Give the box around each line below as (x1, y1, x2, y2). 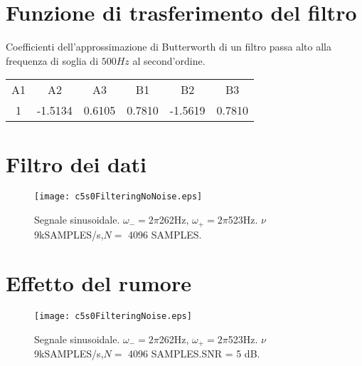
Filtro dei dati (6, 149, 147, 178)
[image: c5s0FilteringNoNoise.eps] (34, 192, 203, 202)
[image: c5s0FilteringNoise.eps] (34, 311, 192, 322)
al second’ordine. (132, 53, 206, 68)
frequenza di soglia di (6, 53, 99, 68)
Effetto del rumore (6, 268, 191, 298)
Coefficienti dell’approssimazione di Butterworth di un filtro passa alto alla (6, 39, 332, 54)
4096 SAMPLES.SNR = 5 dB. (128, 346, 260, 361)
